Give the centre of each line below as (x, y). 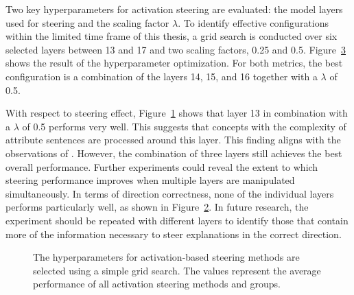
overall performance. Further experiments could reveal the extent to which (162, 166)
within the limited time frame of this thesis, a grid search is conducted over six (172, 36)
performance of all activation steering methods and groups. (157, 284)
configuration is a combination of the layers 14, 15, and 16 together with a (162, 76)
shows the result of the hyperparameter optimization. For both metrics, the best (174, 63)
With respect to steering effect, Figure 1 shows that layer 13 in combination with (177, 113)
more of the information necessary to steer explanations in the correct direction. (174, 234)
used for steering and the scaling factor (87, 22)
